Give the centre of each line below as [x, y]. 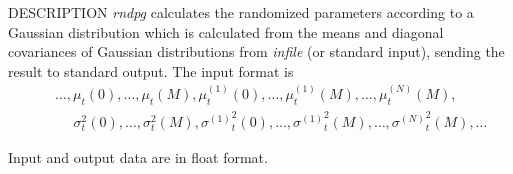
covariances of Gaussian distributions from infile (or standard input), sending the [256, 51]
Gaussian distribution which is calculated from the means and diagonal [226, 31]
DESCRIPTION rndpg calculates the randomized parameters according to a [241, 12]
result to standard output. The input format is [151, 70]
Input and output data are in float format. [138, 157]
